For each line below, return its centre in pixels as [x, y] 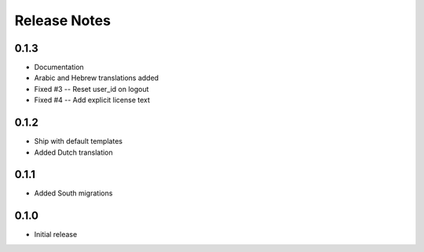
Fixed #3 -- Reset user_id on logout [91, 89]
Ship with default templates [79, 141]
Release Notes [63, 20]
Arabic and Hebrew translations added [97, 78]
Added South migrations [73, 193]
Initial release [56, 235]
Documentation [59, 68]
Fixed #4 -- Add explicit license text [92, 100]
